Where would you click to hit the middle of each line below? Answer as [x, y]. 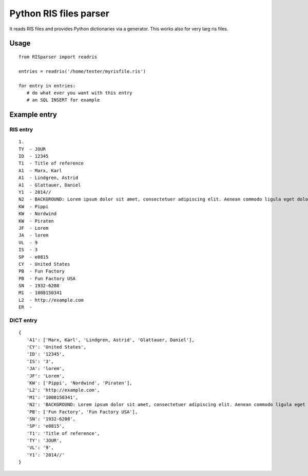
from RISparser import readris [58, 57]
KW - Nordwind [38, 214]
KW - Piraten [36, 221]
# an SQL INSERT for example [63, 100]
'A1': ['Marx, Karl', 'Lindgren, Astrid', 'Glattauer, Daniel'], [110, 340]
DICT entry [23, 320]
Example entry [33, 115]
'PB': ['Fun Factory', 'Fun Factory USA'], [82, 412]
